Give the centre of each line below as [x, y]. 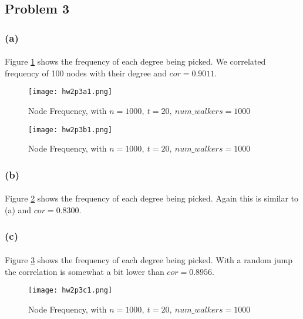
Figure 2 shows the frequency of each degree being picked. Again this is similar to [152, 198]
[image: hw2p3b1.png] [70, 130]
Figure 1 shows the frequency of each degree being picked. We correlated [135, 61]
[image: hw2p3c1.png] [70, 291]
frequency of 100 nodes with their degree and [86, 73]
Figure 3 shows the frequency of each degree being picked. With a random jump [149, 259]
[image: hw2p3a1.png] [70, 92]
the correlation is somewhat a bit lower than [85, 271]
